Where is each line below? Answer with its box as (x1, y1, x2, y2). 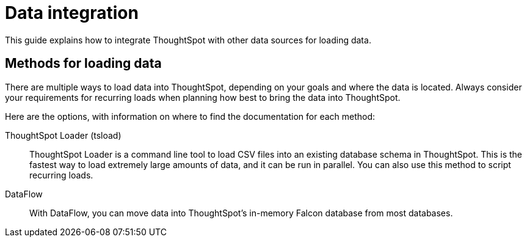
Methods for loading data (5, 56, 162, 71)
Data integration (5, 2, 139, 23)
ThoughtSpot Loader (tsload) (5, 130, 122, 141)
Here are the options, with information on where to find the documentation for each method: (5, 111, 376, 122)
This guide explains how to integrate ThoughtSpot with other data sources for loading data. (5, 34, 371, 45)
